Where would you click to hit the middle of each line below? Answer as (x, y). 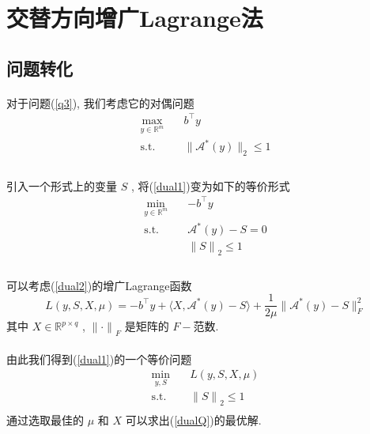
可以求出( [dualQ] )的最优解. (193, 420)
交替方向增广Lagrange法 (135, 18)
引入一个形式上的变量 (62, 185)
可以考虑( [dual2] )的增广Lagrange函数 (99, 285)
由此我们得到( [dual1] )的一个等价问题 (99, 359)
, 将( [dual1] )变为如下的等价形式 (210, 185)
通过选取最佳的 (45, 420)
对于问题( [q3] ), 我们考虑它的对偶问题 (100, 102)
